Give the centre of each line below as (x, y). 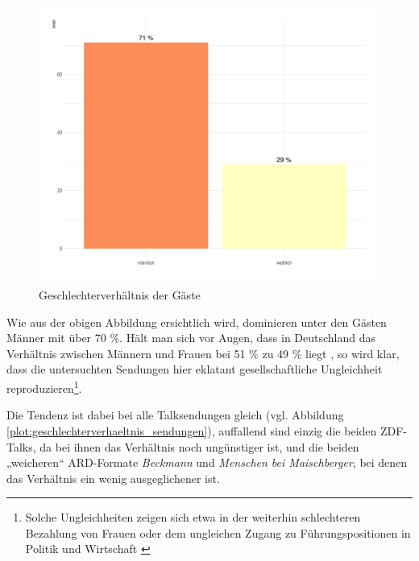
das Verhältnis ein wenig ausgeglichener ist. (113, 478)
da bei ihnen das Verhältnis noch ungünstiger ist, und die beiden (199, 446)
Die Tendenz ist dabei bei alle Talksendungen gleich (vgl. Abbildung (175, 415)
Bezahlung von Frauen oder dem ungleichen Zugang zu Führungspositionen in (218, 532)
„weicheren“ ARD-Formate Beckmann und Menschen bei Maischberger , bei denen (207, 462)
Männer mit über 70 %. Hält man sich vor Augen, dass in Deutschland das (191, 338)
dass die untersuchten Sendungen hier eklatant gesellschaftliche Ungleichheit (195, 369)
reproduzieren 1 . (44, 387)
